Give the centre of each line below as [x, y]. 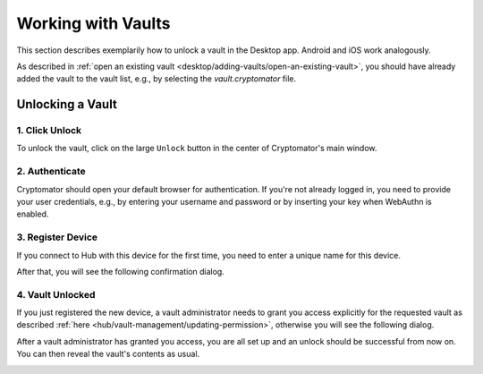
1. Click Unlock [49, 131]
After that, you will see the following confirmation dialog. [121, 271]
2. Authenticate [51, 172]
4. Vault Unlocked [56, 294]
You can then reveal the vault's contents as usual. [108, 354]
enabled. [33, 214]
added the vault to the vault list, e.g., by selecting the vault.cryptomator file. [157, 79]
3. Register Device [57, 237]
